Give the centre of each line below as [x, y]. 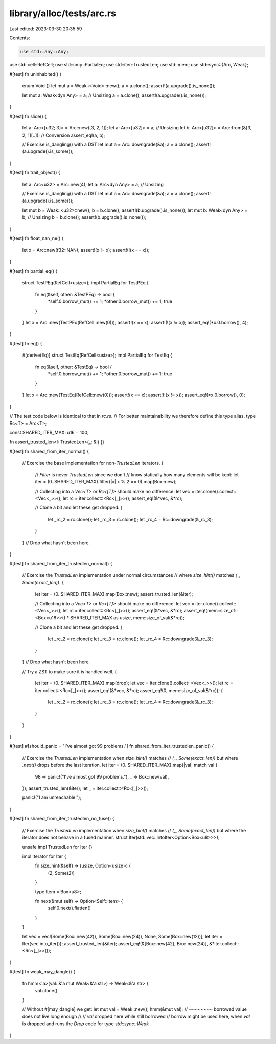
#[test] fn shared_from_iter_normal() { [49, 451]
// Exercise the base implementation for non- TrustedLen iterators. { [93, 463]
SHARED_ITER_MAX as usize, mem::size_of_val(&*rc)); [127, 618]
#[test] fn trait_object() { [35, 173]
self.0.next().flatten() [70, 908]
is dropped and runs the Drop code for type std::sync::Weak [86, 1024]
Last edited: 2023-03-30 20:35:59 [46, 29]
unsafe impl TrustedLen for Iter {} [57, 847]
